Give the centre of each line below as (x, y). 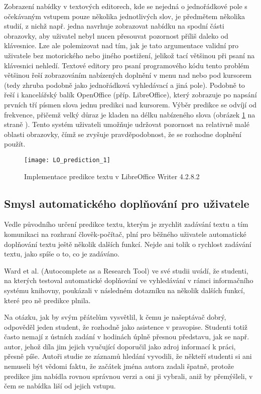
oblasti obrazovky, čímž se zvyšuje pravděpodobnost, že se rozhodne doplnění (123, 134)
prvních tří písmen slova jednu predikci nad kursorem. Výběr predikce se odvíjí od (130, 104)
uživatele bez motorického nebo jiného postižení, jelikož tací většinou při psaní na (129, 55)
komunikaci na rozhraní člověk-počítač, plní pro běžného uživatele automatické (125, 234)
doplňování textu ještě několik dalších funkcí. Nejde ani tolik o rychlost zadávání (128, 244)
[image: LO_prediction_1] (67, 160)
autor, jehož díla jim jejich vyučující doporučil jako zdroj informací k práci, (120, 346)
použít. (15, 144)
